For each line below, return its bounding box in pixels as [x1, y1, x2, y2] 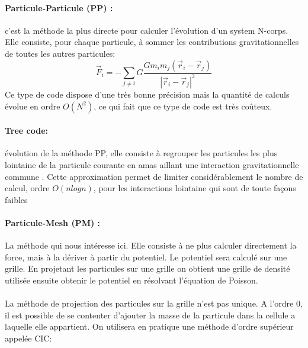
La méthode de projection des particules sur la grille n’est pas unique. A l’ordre [5, 297, 294, 310]
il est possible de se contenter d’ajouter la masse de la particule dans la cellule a [5, 308, 296, 321]
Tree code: [5, 124, 49, 137]
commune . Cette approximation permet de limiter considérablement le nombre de [5, 170, 303, 182]
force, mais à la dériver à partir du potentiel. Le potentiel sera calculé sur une [5, 250, 287, 263]
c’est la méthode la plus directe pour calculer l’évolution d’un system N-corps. [5, 24, 288, 36]
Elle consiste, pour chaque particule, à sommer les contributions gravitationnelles [5, 36, 299, 48]
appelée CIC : [5, 331, 52, 344]
